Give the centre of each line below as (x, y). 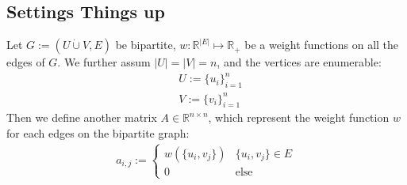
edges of (26, 62)
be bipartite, (146, 45)
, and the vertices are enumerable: (299, 62)
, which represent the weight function (299, 117)
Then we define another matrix (82, 117)
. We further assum (104, 62)
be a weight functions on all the (322, 45)
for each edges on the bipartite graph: (98, 133)
